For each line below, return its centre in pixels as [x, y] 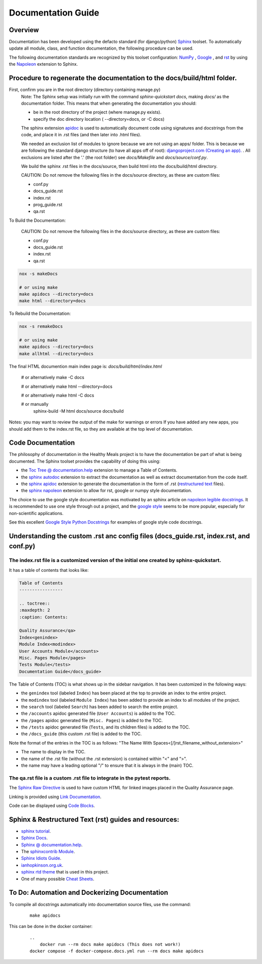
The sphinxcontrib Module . [48, 852]
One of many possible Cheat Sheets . [58, 879]
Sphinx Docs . [34, 838]
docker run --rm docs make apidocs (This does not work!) [110, 945]
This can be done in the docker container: [51, 927]
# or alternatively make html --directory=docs [67, 386]
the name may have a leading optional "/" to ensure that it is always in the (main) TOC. [107, 765]
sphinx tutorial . [36, 831]
